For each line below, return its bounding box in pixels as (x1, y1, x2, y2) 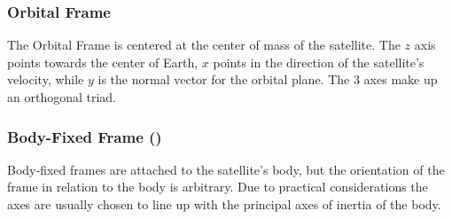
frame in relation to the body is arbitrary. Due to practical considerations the (7, 177, 428, 196)
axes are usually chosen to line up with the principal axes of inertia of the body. (7, 195, 441, 213)
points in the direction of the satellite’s (213, 52, 425, 71)
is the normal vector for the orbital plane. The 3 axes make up (97, 70, 438, 89)
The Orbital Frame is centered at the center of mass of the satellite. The (7, 35, 401, 54)
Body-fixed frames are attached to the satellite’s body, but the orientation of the (7, 160, 445, 178)
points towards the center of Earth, (7, 52, 199, 71)
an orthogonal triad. (7, 88, 117, 106)
